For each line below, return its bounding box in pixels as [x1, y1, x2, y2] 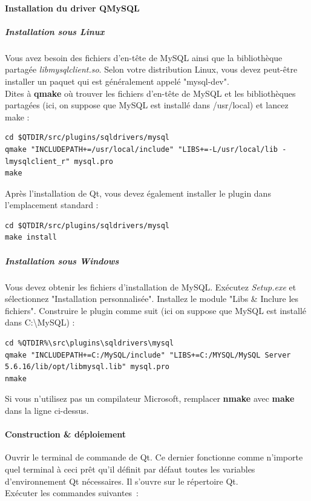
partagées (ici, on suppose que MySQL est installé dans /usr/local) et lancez [5, 99, 289, 111]
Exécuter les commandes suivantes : [5, 486, 139, 499]
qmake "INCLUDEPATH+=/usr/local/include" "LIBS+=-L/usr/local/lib [5, 145, 278, 154]
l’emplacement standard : [5, 198, 99, 211]
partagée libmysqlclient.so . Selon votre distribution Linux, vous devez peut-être [5, 63, 298, 76]
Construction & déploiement [5, 428, 126, 440]
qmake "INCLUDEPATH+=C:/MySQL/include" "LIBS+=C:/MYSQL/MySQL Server [5, 350, 291, 359]
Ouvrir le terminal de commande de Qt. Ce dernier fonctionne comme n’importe [5, 451, 303, 463]
